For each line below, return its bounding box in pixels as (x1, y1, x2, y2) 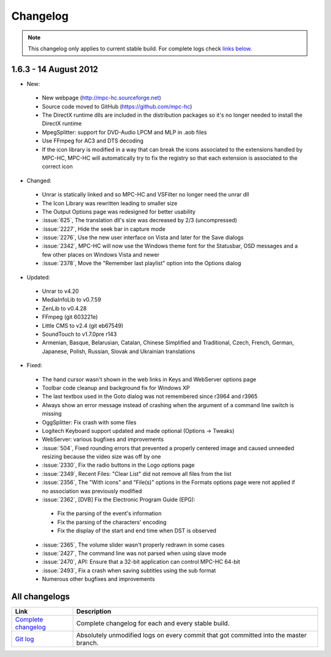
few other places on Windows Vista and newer (42, 251, 159, 258)
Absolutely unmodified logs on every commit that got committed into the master (76, 631, 307, 640)
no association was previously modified (42, 487, 142, 494)
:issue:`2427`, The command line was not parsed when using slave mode (42, 550, 227, 557)
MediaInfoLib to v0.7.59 (42, 296, 101, 303)
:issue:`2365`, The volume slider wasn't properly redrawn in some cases (42, 541, 225, 548)
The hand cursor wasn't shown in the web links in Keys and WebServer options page (42, 375, 257, 383)
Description (76, 607, 112, 616)
